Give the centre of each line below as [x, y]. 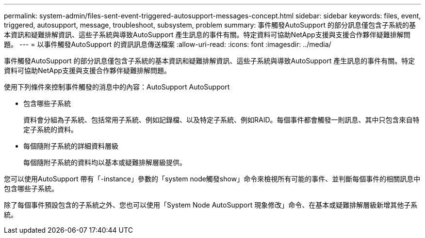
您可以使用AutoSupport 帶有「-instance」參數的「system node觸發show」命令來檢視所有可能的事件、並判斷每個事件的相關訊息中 [212, 179]
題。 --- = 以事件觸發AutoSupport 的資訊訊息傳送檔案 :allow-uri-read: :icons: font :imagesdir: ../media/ [168, 44]
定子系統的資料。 [50, 129]
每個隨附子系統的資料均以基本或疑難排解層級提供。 [105, 162]
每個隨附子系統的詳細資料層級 [71, 146]
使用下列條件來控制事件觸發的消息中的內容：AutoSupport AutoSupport [117, 87]
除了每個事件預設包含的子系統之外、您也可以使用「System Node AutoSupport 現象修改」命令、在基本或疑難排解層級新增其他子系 [211, 205]
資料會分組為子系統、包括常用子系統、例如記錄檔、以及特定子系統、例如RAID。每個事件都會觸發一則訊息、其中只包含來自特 [221, 120]
